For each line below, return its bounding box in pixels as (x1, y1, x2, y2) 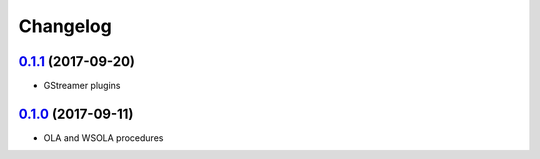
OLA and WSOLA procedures (43, 131, 164, 144)
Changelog (18, 15, 112, 37)
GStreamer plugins (43, 80, 121, 92)
